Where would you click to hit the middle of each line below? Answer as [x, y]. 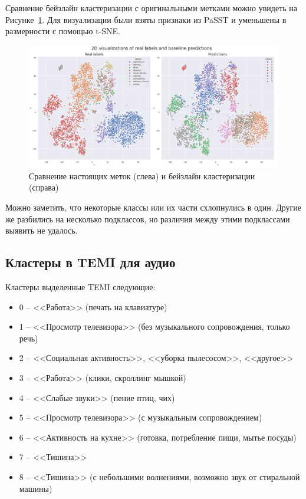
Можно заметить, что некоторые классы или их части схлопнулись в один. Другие [154, 207]
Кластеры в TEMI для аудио [91, 262]
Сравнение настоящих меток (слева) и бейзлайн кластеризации [142, 175]
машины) [36, 488]
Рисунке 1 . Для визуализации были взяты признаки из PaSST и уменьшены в [146, 19]
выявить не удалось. [42, 230]
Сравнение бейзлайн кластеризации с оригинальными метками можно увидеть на [152, 8]
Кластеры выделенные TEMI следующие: [80, 286]
